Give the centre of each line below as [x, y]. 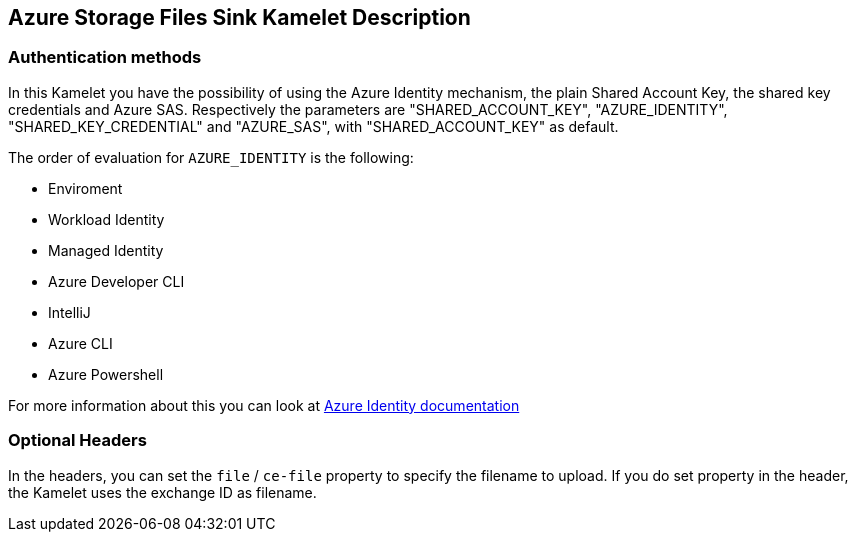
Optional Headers [77, 440]
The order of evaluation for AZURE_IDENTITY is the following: [211, 157]
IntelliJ [69, 312]
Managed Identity [106, 250]
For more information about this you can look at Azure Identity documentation [264, 405]
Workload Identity [106, 219]
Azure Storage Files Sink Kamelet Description [239, 17]
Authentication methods [105, 57]
